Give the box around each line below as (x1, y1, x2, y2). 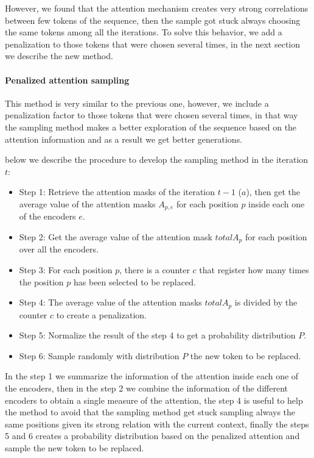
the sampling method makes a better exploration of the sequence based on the (5, 120, 297, 133)
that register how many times (199, 263, 309, 276)
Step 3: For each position (19, 263, 113, 276)
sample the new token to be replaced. (5, 442, 144, 454)
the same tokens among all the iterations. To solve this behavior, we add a (5, 26, 282, 38)
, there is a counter (119, 263, 190, 276)
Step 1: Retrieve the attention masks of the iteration (19, 185, 215, 198)
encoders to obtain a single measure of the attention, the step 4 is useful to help (5, 393, 303, 406)
